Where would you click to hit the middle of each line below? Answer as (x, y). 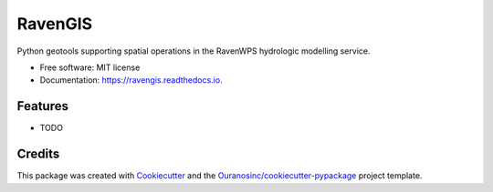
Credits (38, 154)
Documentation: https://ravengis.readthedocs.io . (131, 80)
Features (42, 106)
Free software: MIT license (90, 67)
